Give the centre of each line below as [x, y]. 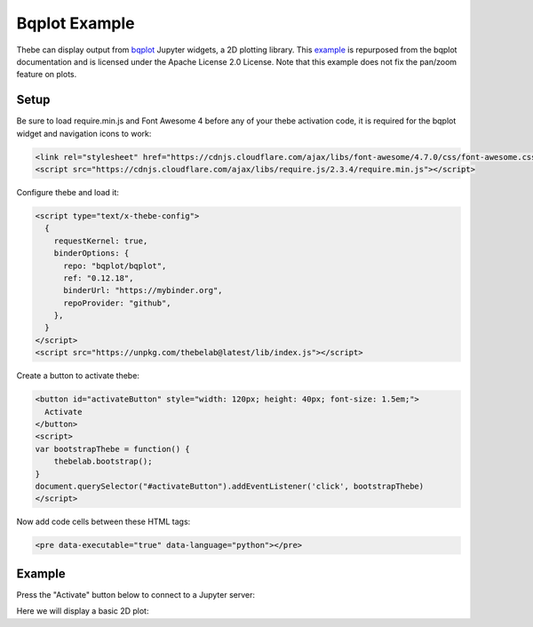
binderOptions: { [91, 254]
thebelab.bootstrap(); [103, 461]
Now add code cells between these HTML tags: [103, 522]
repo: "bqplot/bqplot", [115, 266]
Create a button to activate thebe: [78, 376]
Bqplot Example [76, 23]
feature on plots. [47, 75]
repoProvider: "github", [118, 303]
